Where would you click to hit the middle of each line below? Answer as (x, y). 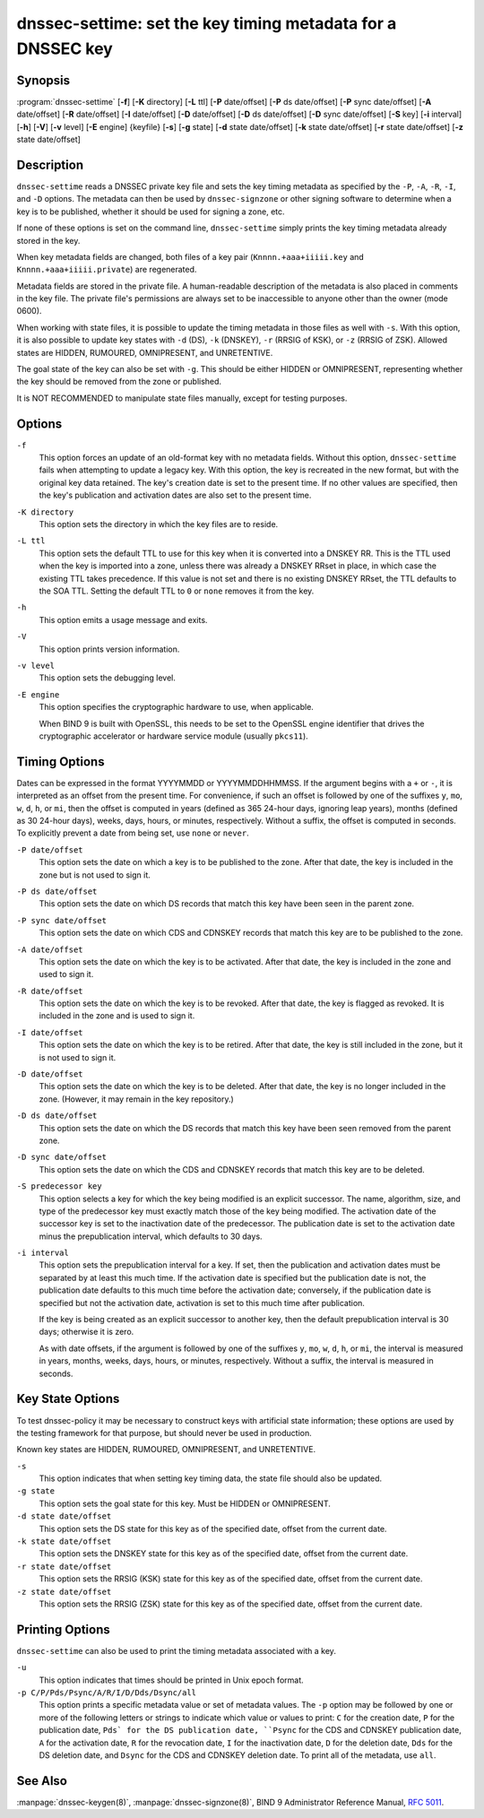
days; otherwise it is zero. (86, 1332)
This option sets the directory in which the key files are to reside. (159, 524)
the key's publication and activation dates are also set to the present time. (175, 495)
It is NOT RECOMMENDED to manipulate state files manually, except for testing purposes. (182, 398)
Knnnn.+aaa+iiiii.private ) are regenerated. (107, 270)
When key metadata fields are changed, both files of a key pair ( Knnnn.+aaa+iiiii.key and (190, 256)
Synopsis (43, 80)
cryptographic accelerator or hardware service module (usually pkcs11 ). (173, 736)
